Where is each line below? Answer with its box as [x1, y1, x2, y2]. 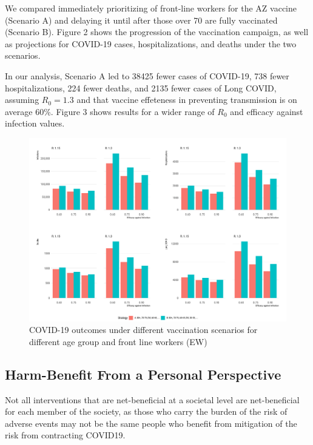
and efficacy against [230, 105, 303, 117]
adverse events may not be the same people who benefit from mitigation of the [5, 417, 297, 429]
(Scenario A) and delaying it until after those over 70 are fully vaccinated [5, 13, 278, 26]
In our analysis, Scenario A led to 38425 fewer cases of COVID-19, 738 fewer [5, 69, 289, 82]
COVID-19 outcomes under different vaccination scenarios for [29, 323, 258, 336]
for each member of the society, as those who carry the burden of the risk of [5, 405, 288, 418]
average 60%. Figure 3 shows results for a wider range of [5, 105, 215, 117]
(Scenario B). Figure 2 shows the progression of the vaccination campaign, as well [5, 25, 309, 38]
